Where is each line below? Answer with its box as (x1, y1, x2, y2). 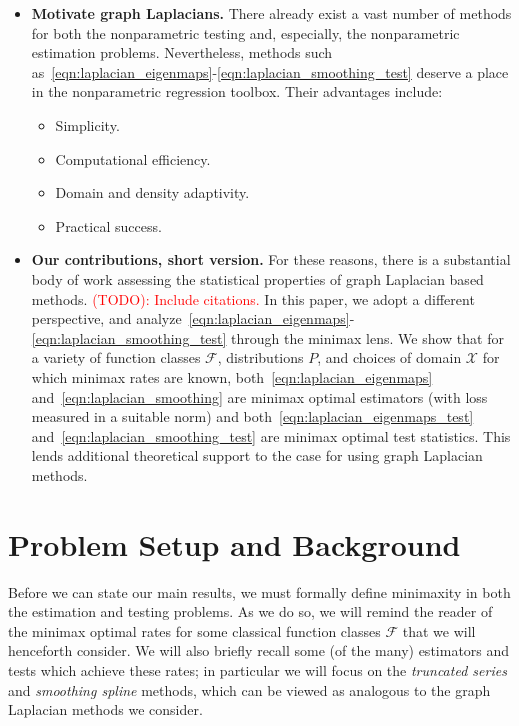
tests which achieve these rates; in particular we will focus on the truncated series (8, 659, 507, 680)
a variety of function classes (31, 347, 201, 368)
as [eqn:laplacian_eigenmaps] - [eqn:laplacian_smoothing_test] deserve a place (31, 61, 509, 82)
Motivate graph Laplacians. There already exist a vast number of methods (31, 3, 512, 23)
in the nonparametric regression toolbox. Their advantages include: (31, 81, 443, 102)
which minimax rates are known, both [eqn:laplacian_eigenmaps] (31, 366, 433, 387)
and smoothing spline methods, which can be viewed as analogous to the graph (8, 679, 491, 700)
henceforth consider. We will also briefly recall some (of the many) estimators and (8, 640, 510, 661)
